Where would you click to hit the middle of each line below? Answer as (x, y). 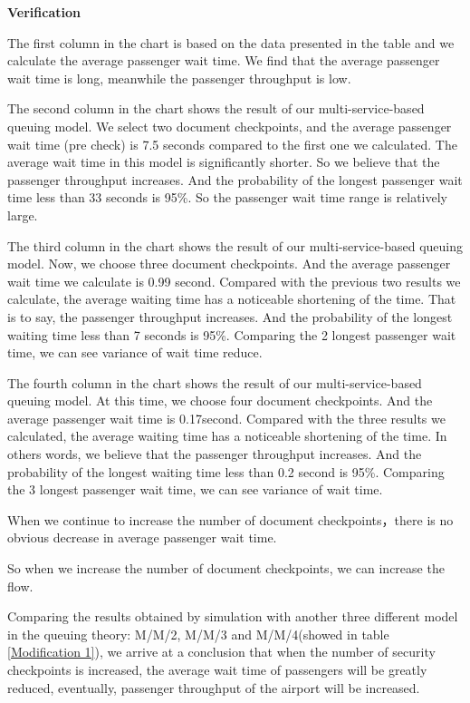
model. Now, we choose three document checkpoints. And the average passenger (229, 264)
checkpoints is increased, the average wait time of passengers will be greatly (217, 669)
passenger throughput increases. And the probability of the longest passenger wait (235, 179)
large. (23, 215)
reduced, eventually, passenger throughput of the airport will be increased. (214, 687)
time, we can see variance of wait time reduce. (135, 352)
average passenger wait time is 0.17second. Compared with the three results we (226, 418)
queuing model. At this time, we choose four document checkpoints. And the (220, 400)
